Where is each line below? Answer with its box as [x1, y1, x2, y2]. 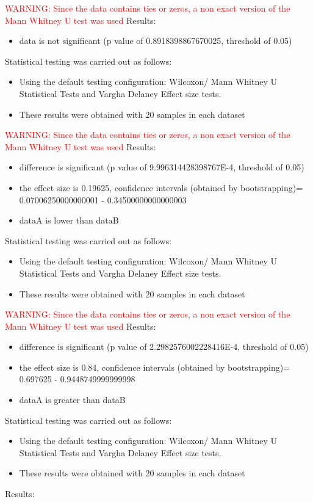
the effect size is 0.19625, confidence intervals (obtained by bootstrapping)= [19, 181, 303, 194]
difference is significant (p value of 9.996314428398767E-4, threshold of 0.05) [19, 161, 304, 173]
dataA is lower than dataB [19, 214, 119, 227]
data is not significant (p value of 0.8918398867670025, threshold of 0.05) [19, 34, 292, 47]
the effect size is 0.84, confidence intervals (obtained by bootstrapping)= [19, 360, 290, 373]
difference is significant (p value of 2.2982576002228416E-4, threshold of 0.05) [19, 340, 309, 353]
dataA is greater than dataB [19, 393, 126, 406]
